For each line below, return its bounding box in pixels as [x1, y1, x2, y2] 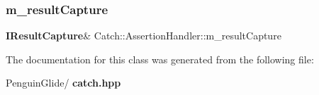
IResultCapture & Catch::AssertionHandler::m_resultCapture [6, 28, 281, 43]
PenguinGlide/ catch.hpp [6, 75, 121, 90]
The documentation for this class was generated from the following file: [6, 51, 314, 66]
